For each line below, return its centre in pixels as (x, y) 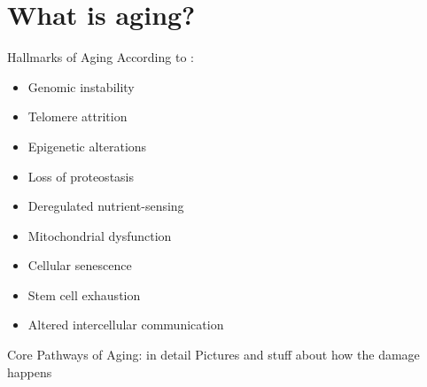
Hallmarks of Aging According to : (101, 57)
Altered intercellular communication (126, 325)
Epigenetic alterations (87, 146)
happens (30, 372)
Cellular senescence (80, 265)
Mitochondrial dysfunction (100, 235)
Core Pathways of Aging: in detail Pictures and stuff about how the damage (213, 355)
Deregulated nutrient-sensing (106, 206)
